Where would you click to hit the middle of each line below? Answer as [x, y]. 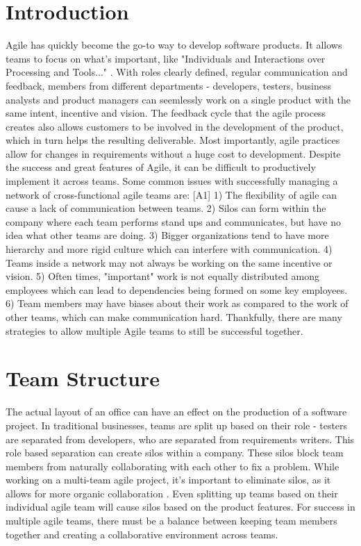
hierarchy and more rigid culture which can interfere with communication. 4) [169, 249]
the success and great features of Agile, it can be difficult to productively [161, 167]
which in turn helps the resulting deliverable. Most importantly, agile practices [173, 140]
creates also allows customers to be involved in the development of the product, [175, 126]
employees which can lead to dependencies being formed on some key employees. [177, 289]
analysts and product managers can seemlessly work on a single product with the [178, 99]
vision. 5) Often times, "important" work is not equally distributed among [162, 276]
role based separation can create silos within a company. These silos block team [175, 453]
